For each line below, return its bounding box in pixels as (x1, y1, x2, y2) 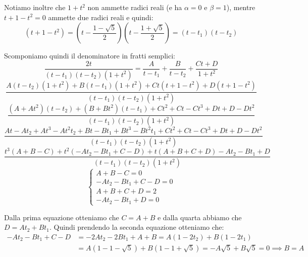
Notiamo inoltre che (4, 2, 66, 12)
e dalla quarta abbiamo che (157, 212, 242, 222)
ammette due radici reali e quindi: (48, 12, 153, 22)
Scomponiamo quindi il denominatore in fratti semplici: (4, 50, 175, 61)
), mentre (226, 2, 255, 12)
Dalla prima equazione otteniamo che (4, 212, 119, 222)
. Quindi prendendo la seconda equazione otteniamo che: (49, 222, 224, 232)
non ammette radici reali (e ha (87, 2, 182, 12)
